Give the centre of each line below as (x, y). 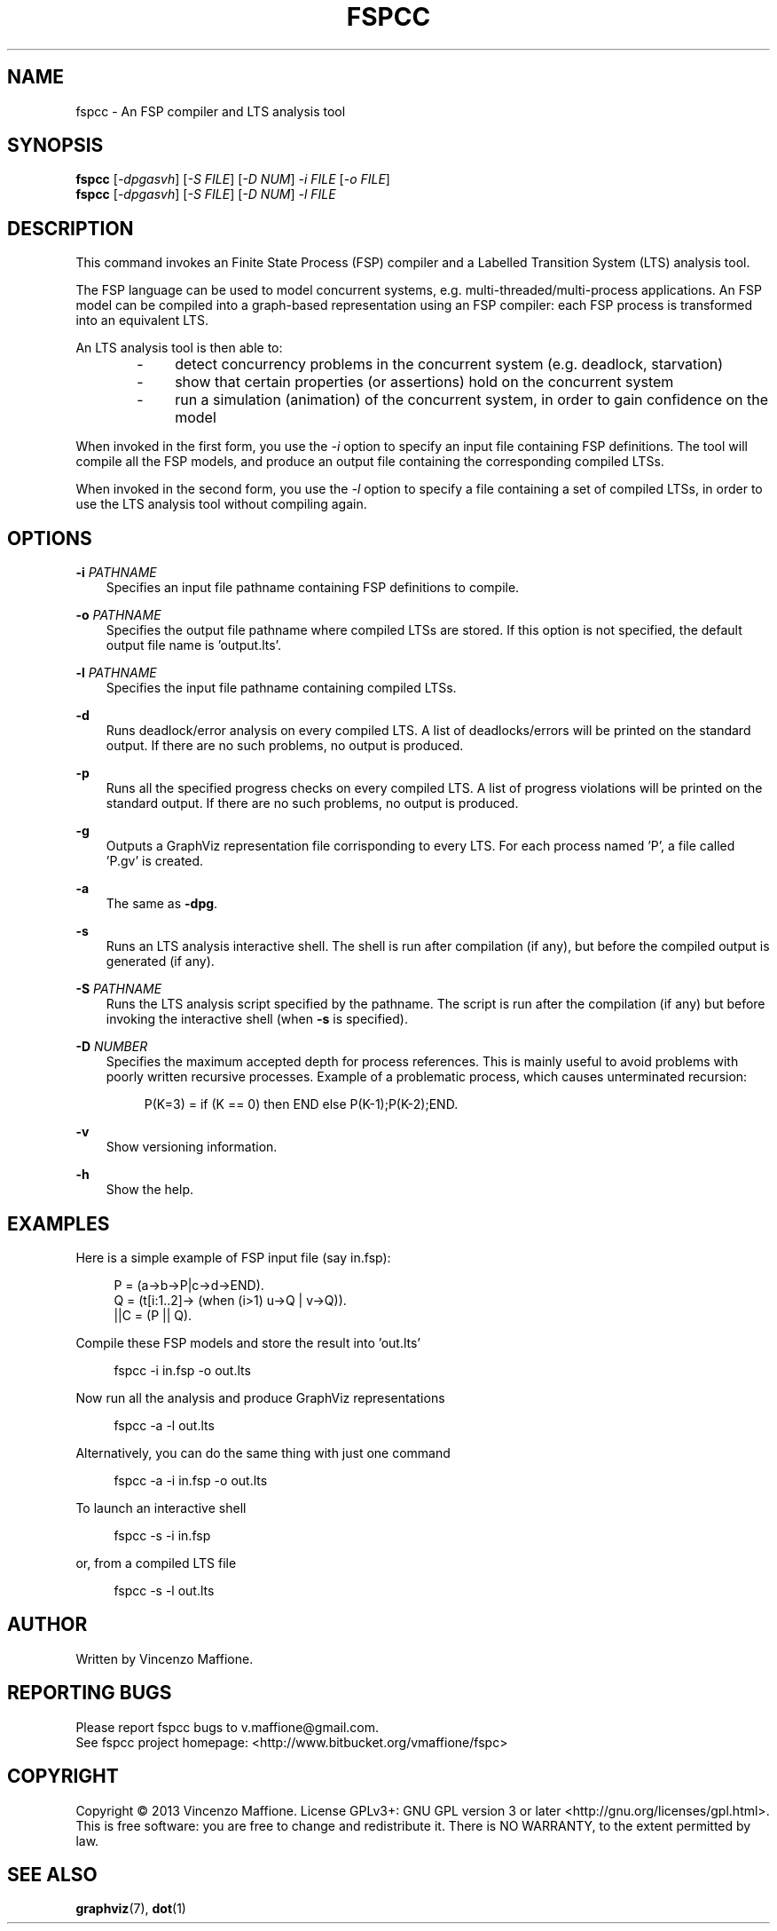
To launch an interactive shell (161, 1508)
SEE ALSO (52, 1874)
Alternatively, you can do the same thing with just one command (263, 1452)
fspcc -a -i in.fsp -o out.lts (191, 1480)
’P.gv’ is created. (155, 861)
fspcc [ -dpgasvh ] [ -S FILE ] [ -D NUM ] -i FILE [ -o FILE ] (233, 179)
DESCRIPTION (71, 228)
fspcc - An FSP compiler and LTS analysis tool (211, 111)
